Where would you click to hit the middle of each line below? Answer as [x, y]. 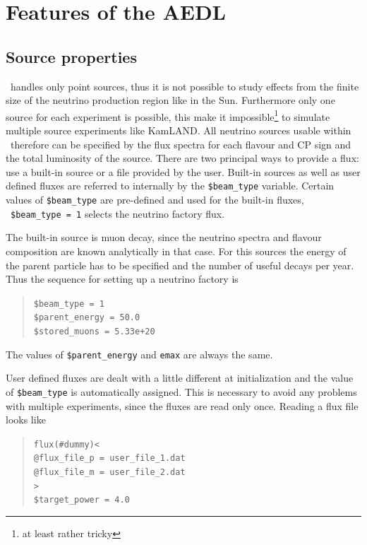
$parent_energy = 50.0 [87, 318]
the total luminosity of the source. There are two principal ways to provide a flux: [182, 158]
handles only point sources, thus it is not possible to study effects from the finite [185, 86]
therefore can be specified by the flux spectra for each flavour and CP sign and [181, 144]
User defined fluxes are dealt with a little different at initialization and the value [180, 378]
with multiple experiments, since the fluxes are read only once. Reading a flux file [182, 405]
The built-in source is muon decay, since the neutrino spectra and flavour [164, 237]
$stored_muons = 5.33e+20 [94, 332]
